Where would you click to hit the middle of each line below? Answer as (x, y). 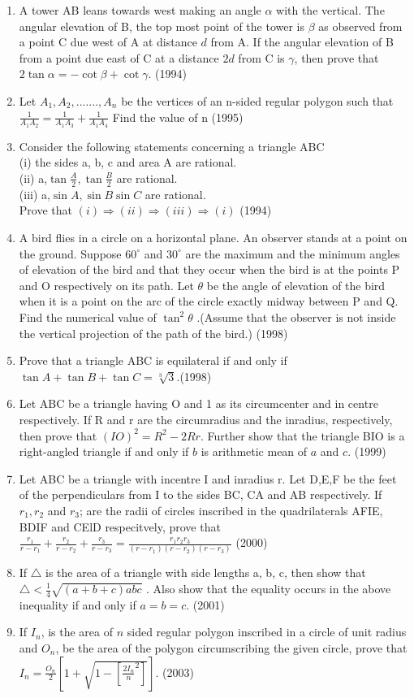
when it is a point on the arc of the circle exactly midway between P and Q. (209, 301)
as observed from (360, 26)
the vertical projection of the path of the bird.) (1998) (153, 333)
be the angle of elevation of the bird (296, 285)
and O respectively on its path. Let (106, 285)
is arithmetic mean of (254, 451)
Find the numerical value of (88, 316)
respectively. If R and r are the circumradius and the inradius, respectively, (206, 419)
